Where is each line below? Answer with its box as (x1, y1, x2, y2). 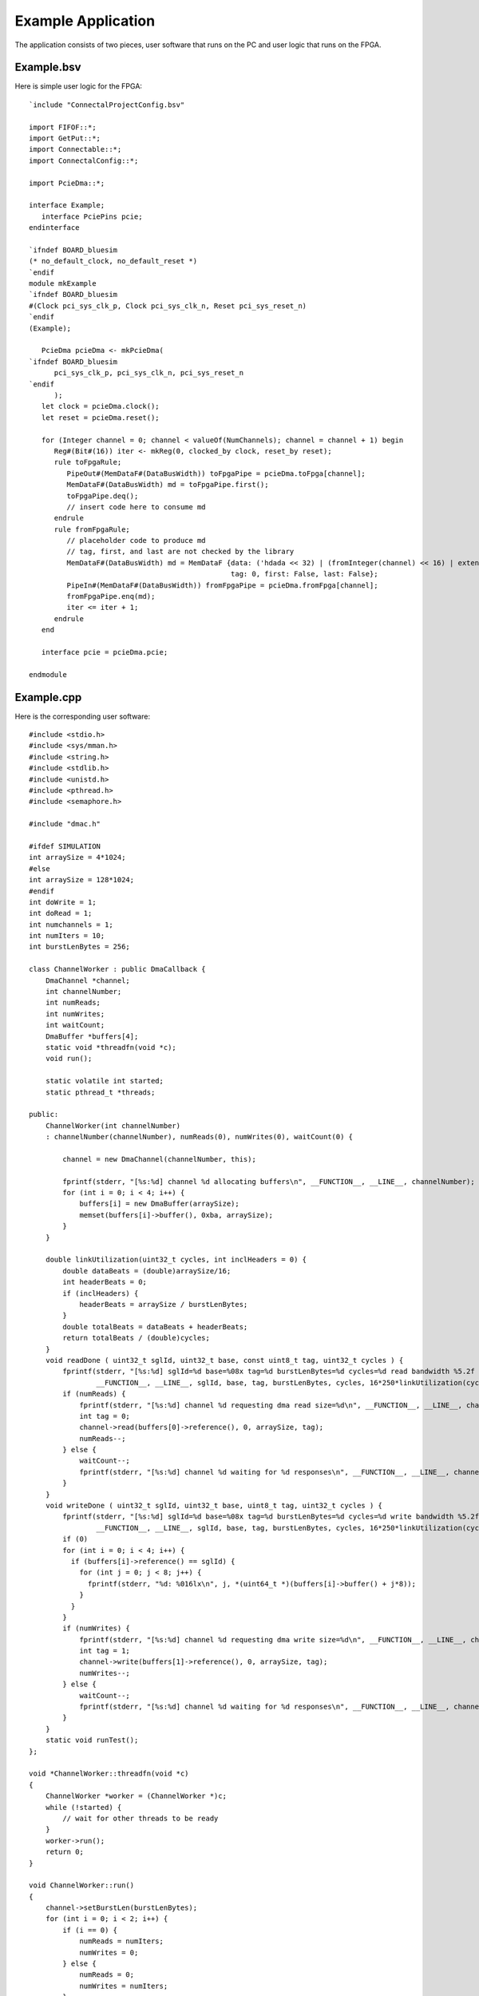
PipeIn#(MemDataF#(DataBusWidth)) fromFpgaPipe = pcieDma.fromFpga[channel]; (66, 580, 378, 590)
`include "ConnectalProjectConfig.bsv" (29, 100, 185, 109)
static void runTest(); (45, 1736, 139, 1745)
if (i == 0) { (62, 1925, 118, 1935)
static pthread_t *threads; (45, 1087, 156, 1097)
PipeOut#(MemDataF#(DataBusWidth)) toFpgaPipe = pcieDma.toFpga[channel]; (66, 469, 366, 478)
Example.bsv (14, 61, 81, 74)
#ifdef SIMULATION (29, 842, 101, 850)
